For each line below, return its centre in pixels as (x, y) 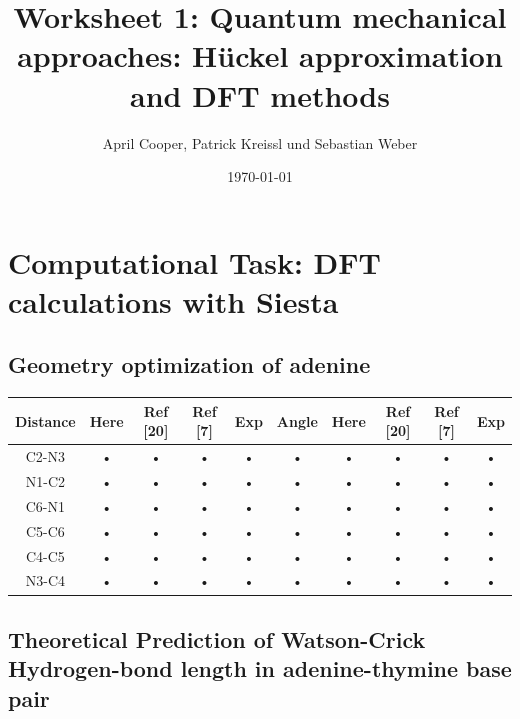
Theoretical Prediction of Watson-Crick (217, 638)
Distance (45, 420)
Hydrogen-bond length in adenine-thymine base (260, 668)
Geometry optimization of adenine (189, 364)
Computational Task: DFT (194, 261)
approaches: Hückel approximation (260, 55)
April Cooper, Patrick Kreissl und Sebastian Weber (260, 142)
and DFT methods (260, 94)
